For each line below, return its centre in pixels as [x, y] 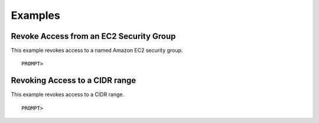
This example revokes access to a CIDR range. [68, 95]
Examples [35, 15]
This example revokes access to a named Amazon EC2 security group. [97, 51]
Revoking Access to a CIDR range [74, 80]
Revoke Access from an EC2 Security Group [93, 36]
